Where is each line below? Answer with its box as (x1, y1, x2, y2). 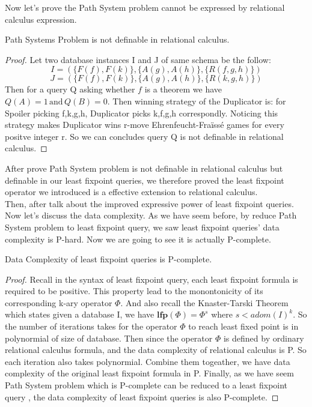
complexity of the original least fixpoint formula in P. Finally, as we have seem (5, 367, 294, 379)
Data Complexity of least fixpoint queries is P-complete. (5, 253, 212, 265)
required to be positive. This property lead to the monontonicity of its (5, 285, 263, 297)
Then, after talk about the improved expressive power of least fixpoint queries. (5, 197, 294, 210)
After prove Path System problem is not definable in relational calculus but (5, 161, 283, 174)
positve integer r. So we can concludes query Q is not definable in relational (5, 130, 284, 142)
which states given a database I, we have (5, 308, 154, 321)
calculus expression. (5, 13, 77, 25)
